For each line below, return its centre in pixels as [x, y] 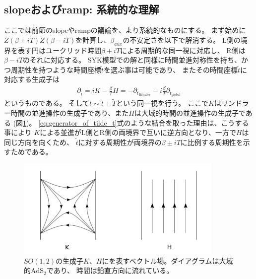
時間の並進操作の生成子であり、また [70, 112]
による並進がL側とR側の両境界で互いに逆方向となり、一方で [138, 132]
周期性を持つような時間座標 [56, 69]
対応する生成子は [32, 79]
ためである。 [32, 152]
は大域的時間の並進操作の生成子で [190, 112]
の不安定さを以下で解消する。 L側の [182, 39]
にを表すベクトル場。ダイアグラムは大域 [167, 260]
